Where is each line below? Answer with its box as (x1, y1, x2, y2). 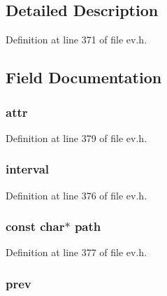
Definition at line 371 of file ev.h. (6, 32, 147, 47)
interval (6, 160, 50, 178)
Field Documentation (6, 66, 162, 88)
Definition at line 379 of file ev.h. (6, 130, 147, 145)
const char (6, 218, 65, 235)
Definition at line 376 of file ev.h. (6, 188, 147, 202)
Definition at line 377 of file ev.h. (6, 245, 147, 260)
